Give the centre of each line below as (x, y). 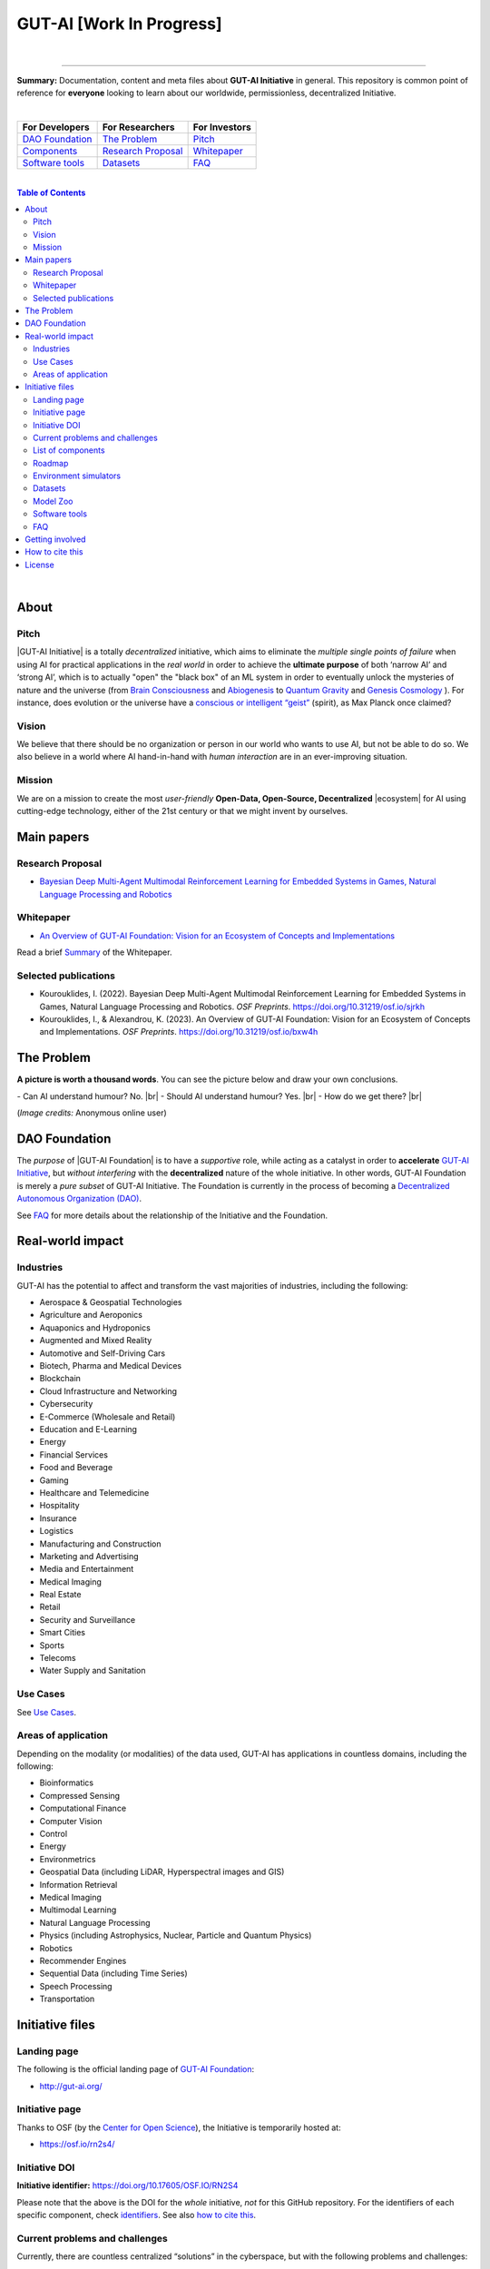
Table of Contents (51, 192)
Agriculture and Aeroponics (91, 1315)
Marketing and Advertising (89, 1556)
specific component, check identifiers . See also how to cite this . (137, 2215)
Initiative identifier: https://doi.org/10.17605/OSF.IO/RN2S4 (127, 2186)
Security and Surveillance (88, 1619)
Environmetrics (68, 1859)
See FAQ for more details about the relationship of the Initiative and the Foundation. (172, 1215)
